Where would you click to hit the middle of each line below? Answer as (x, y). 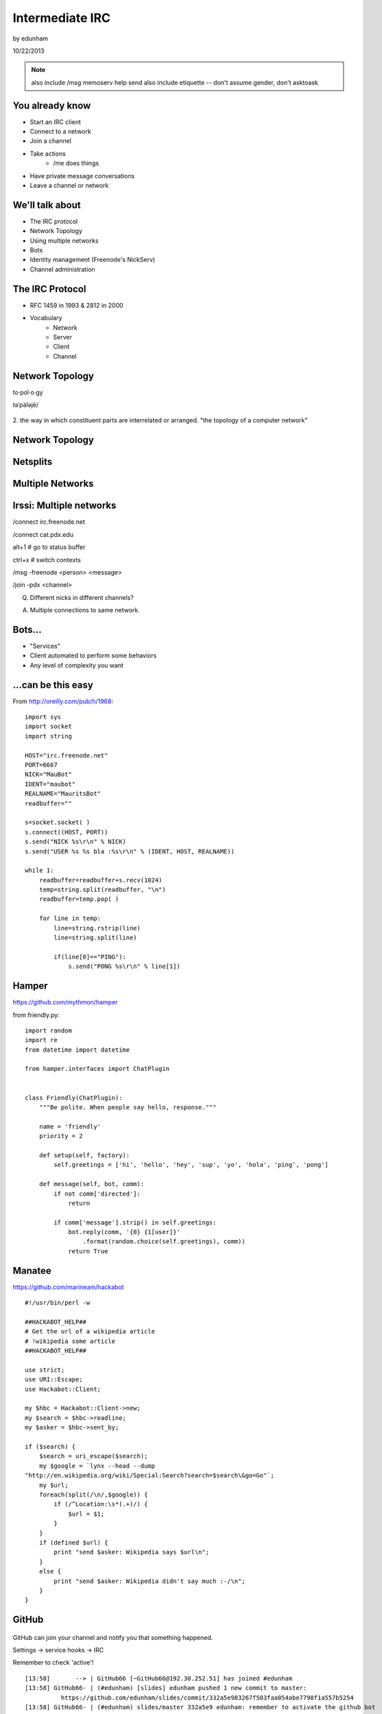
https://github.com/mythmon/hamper (65, 1002)
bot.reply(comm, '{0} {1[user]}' (124, 1232)
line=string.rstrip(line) (97, 928)
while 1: (39, 870)
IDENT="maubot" (50, 784)
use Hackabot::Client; (63, 1389)
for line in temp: (70, 918)
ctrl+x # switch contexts (47, 559)
